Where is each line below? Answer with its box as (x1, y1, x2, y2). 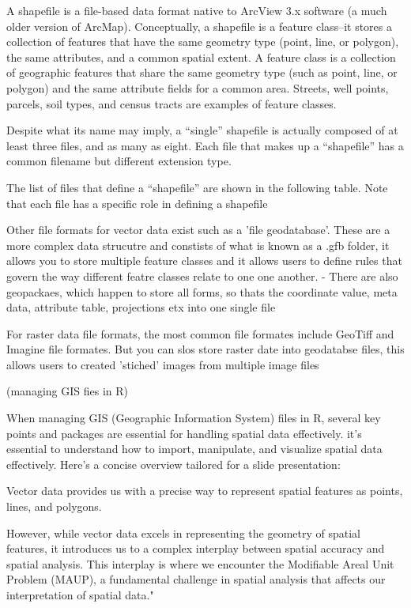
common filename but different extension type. (6, 153, 232, 169)
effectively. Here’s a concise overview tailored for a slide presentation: (6, 455, 341, 472)
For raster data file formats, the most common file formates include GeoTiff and (6, 325, 394, 342)
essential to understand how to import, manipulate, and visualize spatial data (6, 440, 383, 457)
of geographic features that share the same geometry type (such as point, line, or (6, 64, 398, 81)
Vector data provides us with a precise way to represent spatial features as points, (6, 482, 403, 499)
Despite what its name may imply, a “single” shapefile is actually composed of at (6, 122, 398, 138)
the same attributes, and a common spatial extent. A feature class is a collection (6, 48, 396, 65)
